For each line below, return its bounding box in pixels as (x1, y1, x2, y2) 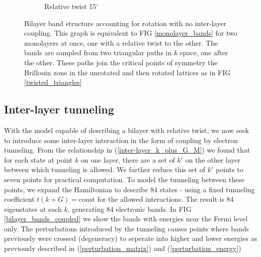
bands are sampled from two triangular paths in (24, 47, 172, 58)
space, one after (180, 47, 228, 58)
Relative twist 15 (44, 1, 97, 11)
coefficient (4, 194, 35, 204)
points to (216, 164, 243, 175)
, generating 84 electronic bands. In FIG (67, 203, 192, 214)
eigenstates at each (4, 203, 62, 214)
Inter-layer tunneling (4, 101, 114, 117)
